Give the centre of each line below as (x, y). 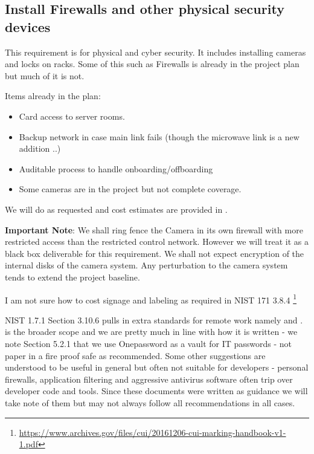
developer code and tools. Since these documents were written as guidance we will (156, 391)
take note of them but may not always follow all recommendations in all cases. (150, 402)
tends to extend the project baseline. (72, 277)
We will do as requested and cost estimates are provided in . (116, 209)
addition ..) (40, 148)
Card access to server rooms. (72, 116)
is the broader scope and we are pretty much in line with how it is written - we (151, 332)
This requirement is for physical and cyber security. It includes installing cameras (155, 52)
